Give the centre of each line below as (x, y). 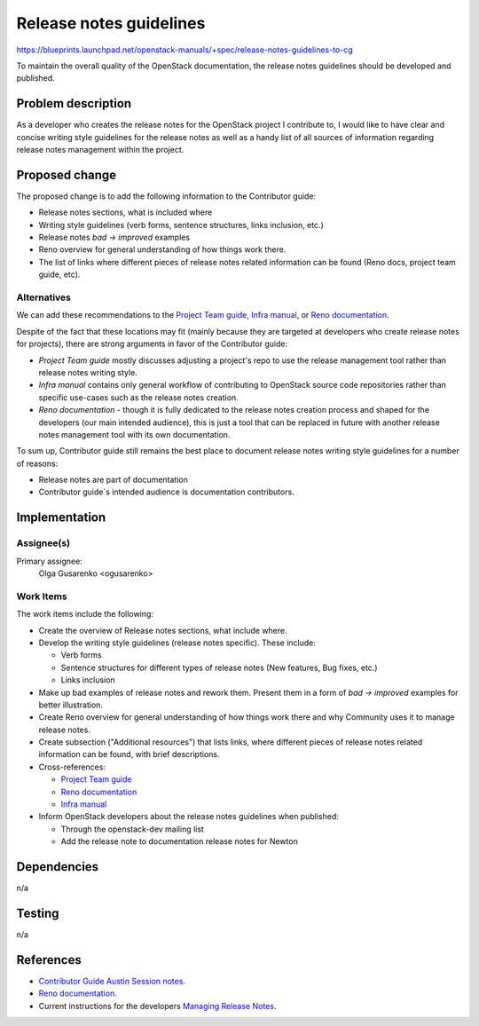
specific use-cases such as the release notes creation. (138, 397)
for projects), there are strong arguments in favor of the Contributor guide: (152, 344)
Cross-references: (72, 767)
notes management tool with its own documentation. (134, 434)
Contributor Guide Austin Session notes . (112, 981)
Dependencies (58, 867)
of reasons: (37, 463)
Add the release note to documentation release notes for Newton (180, 841)
